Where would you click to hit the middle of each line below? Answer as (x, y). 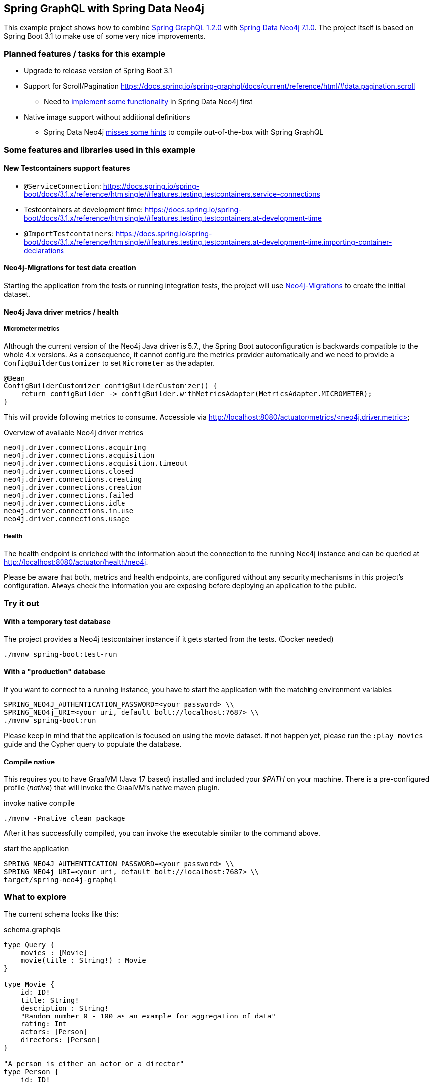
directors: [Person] (60, 1040)
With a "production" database (55, 672)
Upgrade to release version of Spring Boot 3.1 (98, 71)
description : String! (64, 1008)
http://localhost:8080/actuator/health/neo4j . (76, 562)
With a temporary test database (57, 622)
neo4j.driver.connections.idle (65, 503)
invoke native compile (39, 803)
